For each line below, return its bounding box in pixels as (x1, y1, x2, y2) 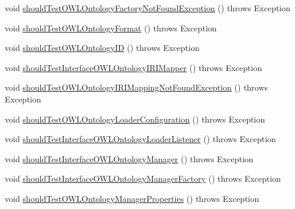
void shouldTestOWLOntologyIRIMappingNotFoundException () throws (5, 81, 268, 94)
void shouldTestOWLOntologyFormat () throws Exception (5, 21, 217, 34)
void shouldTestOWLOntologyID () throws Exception (5, 41, 200, 54)
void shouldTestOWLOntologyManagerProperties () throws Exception (5, 192, 259, 204)
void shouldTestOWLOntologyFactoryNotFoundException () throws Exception (5, 2, 291, 14)
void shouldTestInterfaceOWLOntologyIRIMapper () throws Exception (5, 61, 262, 73)
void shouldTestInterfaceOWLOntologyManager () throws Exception (5, 152, 254, 165)
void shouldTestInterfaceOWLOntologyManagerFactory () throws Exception (5, 172, 281, 185)
